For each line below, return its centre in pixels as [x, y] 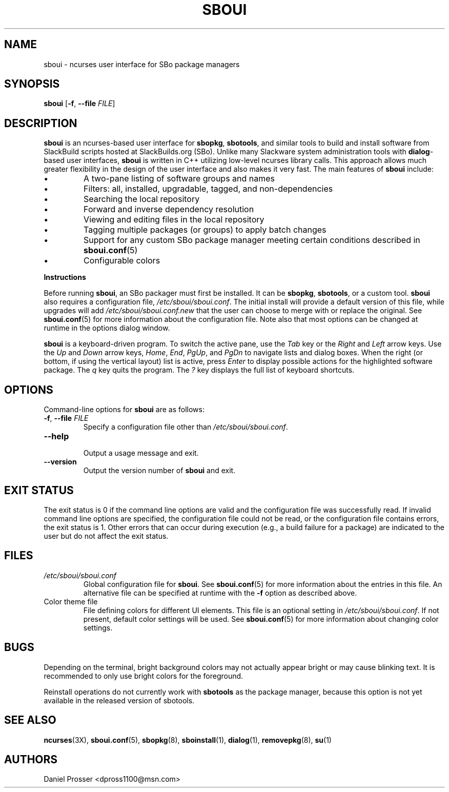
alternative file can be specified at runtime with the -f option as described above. [220, 593]
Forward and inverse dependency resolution [169, 209]
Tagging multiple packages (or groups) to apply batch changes [205, 230]
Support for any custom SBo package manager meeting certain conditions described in [252, 240]
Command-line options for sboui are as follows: [124, 410]
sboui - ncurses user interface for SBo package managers [142, 64]
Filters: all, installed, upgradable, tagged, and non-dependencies [208, 189]
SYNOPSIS [32, 84]
